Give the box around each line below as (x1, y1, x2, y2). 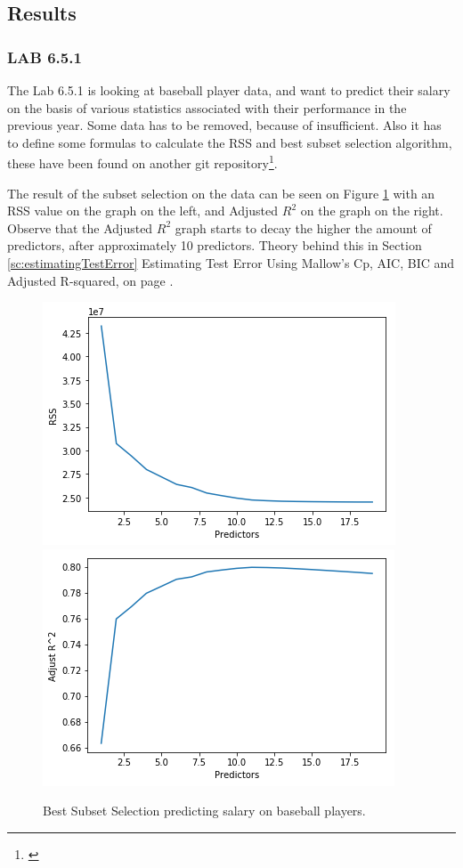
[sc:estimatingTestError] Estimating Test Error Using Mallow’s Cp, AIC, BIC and (7, 254, 455, 272)
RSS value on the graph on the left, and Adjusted (7, 201, 279, 220)
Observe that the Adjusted (7, 218, 153, 237)
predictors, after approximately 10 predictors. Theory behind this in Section (7, 236, 422, 255)
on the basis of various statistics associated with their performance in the (7, 98, 407, 117)
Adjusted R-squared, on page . (7, 271, 174, 289)
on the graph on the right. (300, 201, 443, 220)
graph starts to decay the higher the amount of (175, 218, 432, 237)
